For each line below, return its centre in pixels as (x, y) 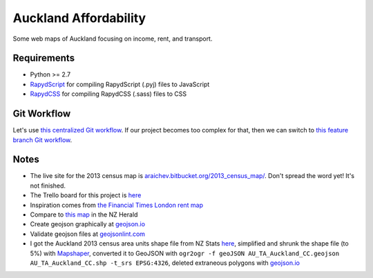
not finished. (48, 186)
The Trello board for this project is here (86, 195)
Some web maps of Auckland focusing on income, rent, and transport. (113, 39)
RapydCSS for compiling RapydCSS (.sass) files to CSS (108, 94)
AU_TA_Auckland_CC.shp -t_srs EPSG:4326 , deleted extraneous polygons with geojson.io (165, 263)
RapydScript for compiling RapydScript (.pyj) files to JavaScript (120, 84)
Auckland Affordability (79, 18)
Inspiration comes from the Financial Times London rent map (117, 205)
